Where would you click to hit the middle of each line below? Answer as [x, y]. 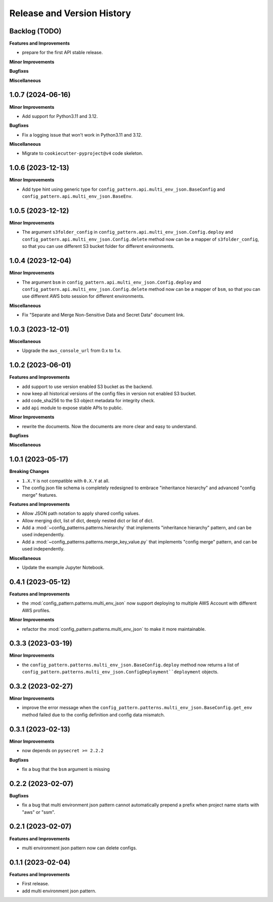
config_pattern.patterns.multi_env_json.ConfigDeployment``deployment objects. [120, 672]
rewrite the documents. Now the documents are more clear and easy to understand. [109, 426]
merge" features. [40, 495]
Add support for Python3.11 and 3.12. [60, 116]
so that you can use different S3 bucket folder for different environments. [98, 246]
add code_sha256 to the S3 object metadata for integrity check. [88, 401]
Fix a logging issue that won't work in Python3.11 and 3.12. [82, 135]
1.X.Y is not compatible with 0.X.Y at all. [66, 481]
